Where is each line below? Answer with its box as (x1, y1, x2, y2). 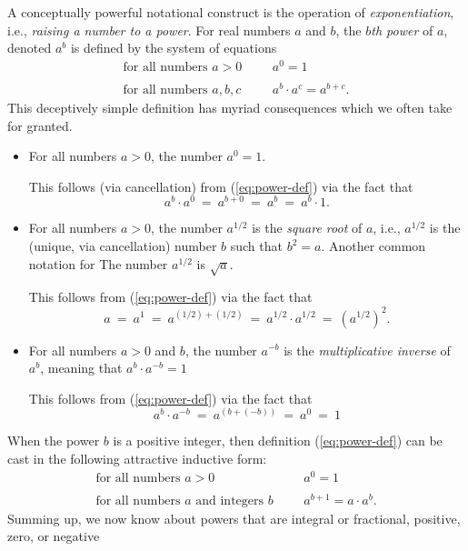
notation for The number (28, 254, 168, 273)
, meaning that (40, 358, 123, 377)
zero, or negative (7, 526, 100, 546)
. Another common (321, 236, 426, 255)
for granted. (7, 115, 73, 135)
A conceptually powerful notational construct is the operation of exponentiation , (7, 3, 454, 21)
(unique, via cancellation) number (28, 236, 217, 255)
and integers (195, 494, 264, 507)
